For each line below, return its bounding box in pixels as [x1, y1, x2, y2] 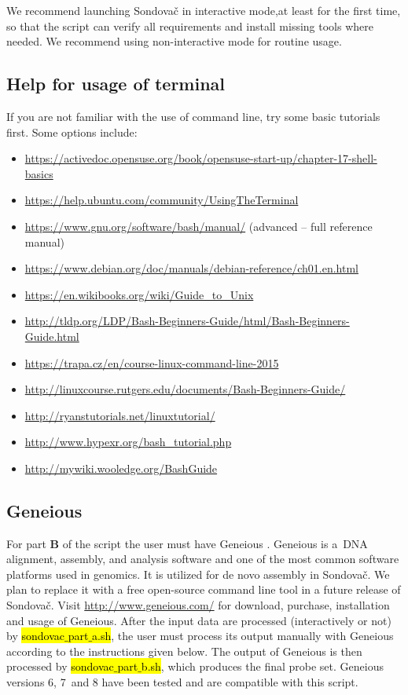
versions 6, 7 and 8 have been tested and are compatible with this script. [6, 674, 358, 690]
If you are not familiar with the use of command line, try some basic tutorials [6, 108, 380, 124]
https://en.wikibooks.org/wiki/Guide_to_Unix [24, 286, 254, 302]
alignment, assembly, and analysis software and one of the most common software [6, 551, 399, 567]
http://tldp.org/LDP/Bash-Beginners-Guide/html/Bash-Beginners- [24, 313, 350, 329]
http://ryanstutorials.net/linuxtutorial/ [24, 407, 215, 423]
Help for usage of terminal [6, 71, 226, 96]
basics [24, 165, 53, 181]
